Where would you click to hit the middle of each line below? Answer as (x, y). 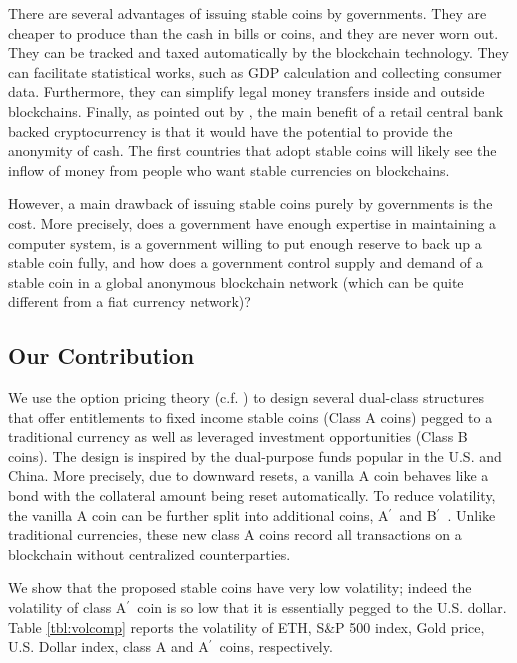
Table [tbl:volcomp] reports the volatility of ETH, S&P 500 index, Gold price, (246, 626)
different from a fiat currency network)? (129, 301)
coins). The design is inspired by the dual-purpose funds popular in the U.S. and (255, 455)
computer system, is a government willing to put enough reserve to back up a (245, 242)
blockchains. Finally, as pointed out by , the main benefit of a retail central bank (256, 110)
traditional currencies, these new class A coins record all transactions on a (235, 534)
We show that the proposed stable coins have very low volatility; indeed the (240, 587)
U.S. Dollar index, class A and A (108, 646)
